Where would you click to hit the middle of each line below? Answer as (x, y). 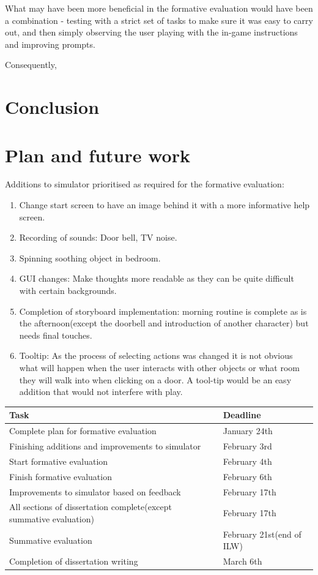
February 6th (247, 476)
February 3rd (247, 445)
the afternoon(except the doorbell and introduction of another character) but (164, 323)
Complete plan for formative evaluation (83, 431)
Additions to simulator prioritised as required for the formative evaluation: (145, 184)
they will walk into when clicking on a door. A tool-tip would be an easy (155, 379)
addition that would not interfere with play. (101, 392)
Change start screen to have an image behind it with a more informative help (165, 205)
